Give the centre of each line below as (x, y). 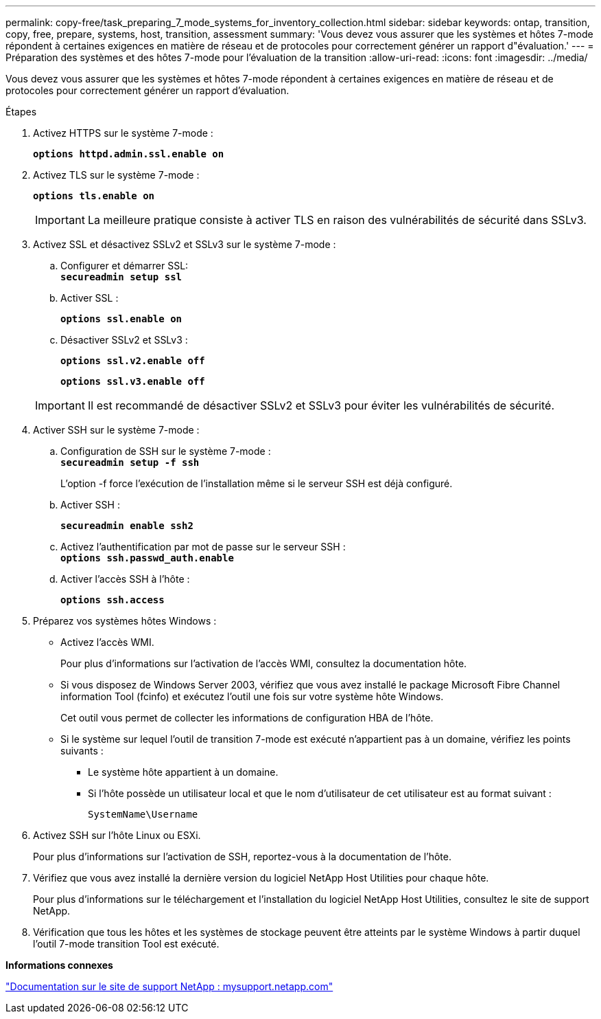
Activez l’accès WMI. (107, 642)
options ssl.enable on (121, 319)
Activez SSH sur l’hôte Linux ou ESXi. (117, 835)
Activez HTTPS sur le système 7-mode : (123, 133)
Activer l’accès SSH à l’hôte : (125, 579)
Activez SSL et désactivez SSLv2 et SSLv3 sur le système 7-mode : (185, 244)
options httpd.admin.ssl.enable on (129, 154)
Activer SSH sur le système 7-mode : (116, 430)
